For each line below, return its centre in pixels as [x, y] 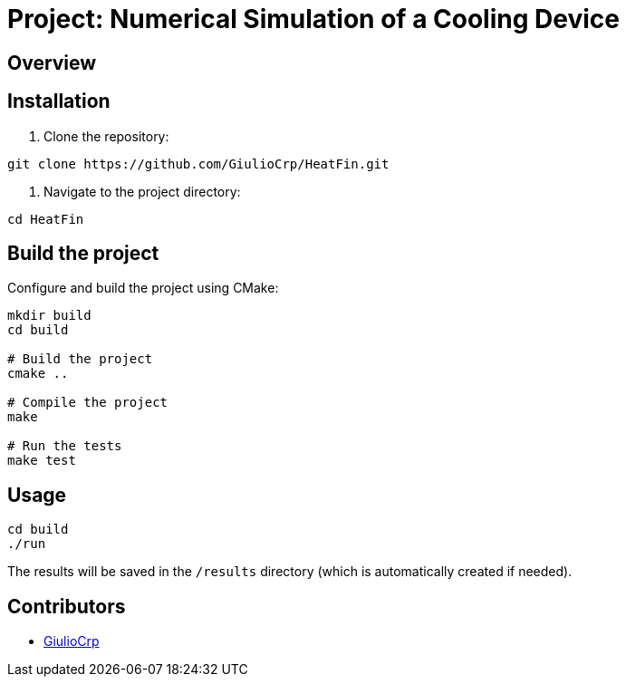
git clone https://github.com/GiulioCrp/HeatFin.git [198, 164]
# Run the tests [65, 446]
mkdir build [49, 316]
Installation [59, 101]
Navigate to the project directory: [142, 191]
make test [42, 461]
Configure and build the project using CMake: [143, 288]
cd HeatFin [46, 219]
